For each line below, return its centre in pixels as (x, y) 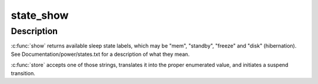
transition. (23, 73)
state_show (40, 15)
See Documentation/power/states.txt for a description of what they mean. (100, 54)
